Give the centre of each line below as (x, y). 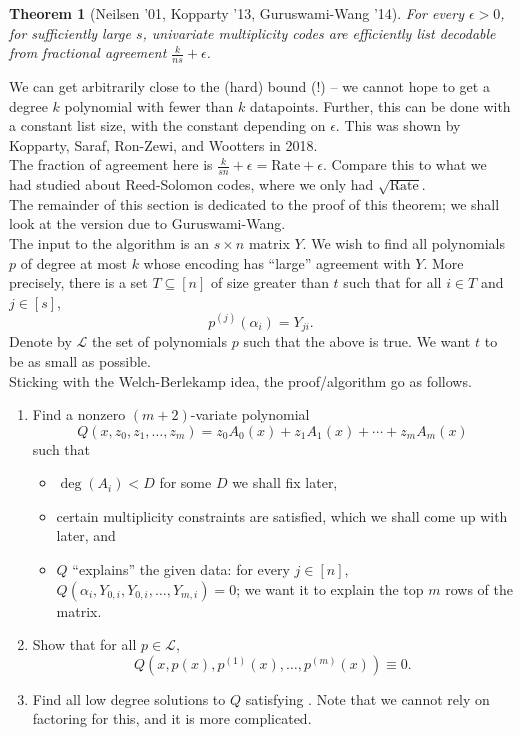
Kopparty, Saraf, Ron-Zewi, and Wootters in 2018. (163, 144)
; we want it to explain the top (330, 588)
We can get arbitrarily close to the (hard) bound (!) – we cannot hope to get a (249, 86)
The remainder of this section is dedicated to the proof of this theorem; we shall (254, 203)
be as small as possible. (80, 360)
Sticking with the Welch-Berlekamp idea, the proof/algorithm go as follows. (240, 380)
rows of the (479, 588)
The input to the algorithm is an (109, 243)
